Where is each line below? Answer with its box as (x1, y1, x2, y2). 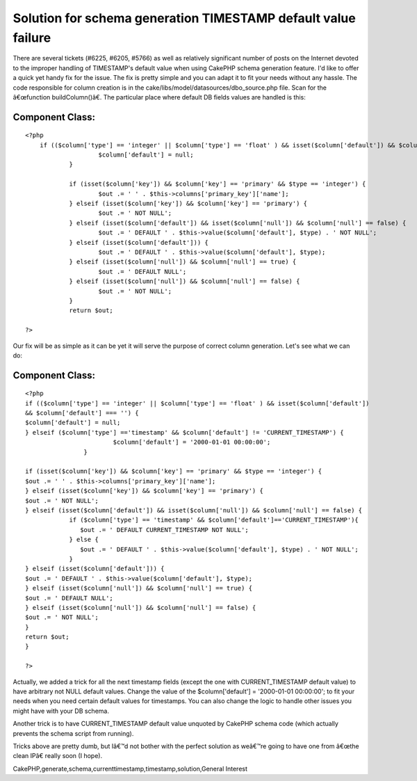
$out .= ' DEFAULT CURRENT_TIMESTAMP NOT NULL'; (80, 526, 250, 533)
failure (13, 30, 51, 45)
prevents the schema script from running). (13, 729, 134, 737)
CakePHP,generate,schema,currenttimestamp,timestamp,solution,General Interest (13, 764, 248, 773)
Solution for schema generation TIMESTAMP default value (13, 10, 356, 26)
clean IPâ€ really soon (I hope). (13, 752, 103, 760)
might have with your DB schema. (13, 707, 109, 715)
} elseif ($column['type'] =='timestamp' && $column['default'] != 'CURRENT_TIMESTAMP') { (25, 428, 344, 436)
